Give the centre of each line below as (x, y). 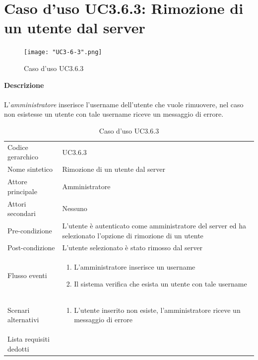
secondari (22, 213)
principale (22, 191)
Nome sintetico (30, 169)
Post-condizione (31, 248)
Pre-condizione (30, 230)
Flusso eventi (27, 275)
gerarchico (23, 157)
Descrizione (24, 85)
